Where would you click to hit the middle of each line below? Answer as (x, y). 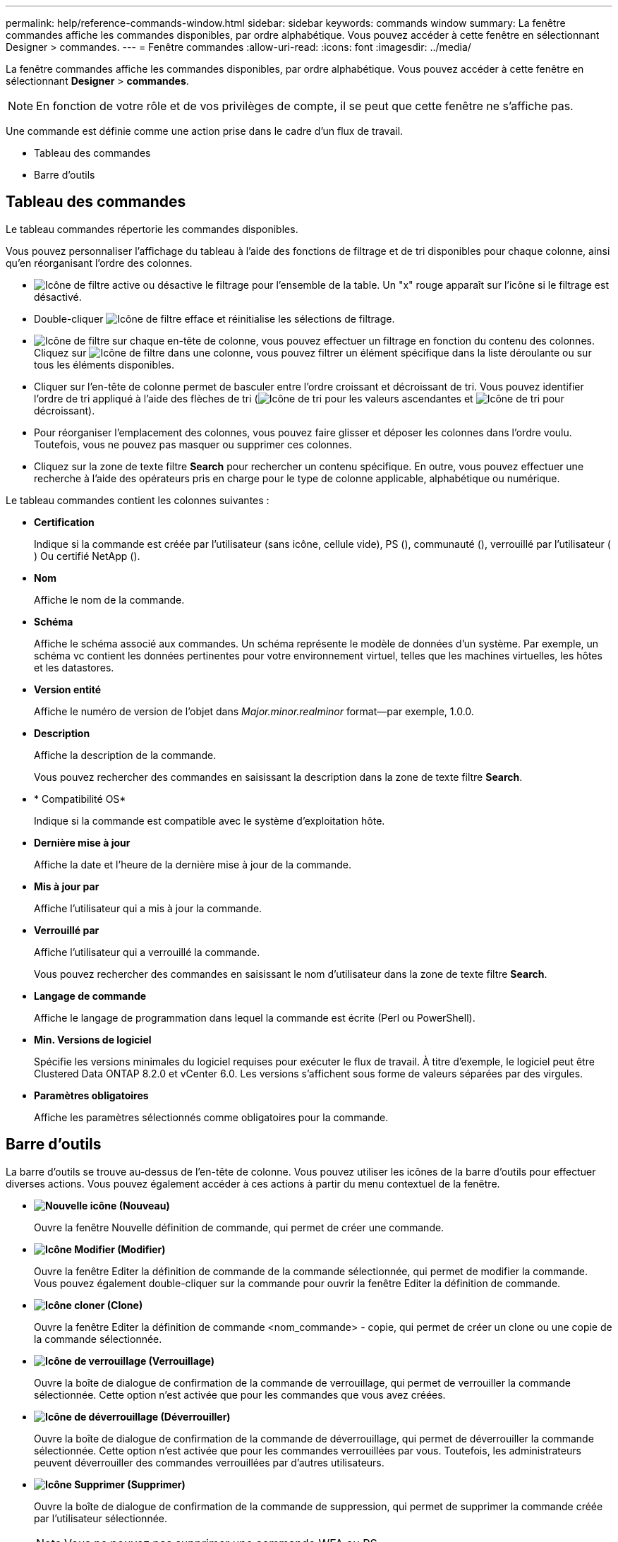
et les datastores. (74, 667)
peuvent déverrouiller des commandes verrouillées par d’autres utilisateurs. (209, 1462)
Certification (64, 522)
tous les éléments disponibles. (104, 364)
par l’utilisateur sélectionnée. (101, 1518)
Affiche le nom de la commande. (109, 599)
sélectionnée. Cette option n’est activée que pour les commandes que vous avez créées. (240, 1394)
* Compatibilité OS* (80, 799)
